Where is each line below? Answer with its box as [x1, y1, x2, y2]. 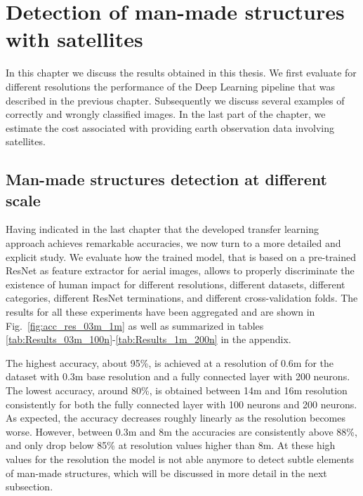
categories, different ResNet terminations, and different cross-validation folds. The [6, 290, 358, 305]
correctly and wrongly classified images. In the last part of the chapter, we [6, 107, 326, 121]
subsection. [6, 479, 53, 494]
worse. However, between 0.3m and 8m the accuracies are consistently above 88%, [6, 424, 357, 438]
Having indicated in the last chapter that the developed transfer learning [6, 222, 319, 236]
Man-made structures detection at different [6, 168, 327, 190]
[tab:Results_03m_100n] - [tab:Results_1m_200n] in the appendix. [6, 332, 291, 347]
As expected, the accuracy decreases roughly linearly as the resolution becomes [6, 410, 345, 425]
